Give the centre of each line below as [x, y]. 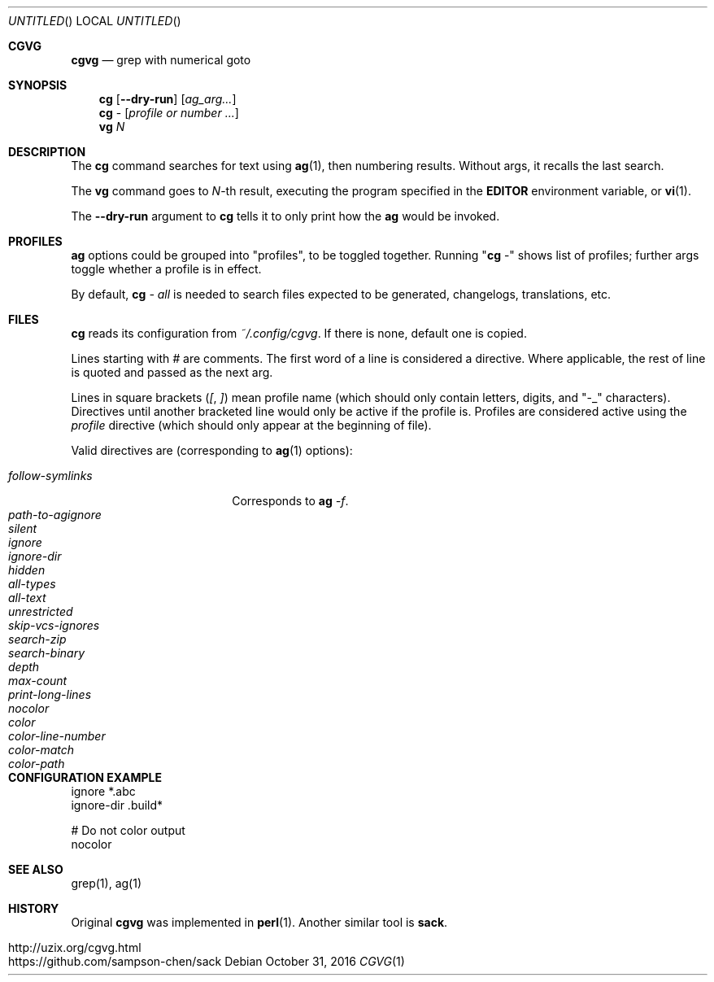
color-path [37, 764]
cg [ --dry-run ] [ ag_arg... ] [168, 99]
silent [23, 528]
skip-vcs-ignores [54, 625]
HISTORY [34, 908]
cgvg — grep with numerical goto [161, 60]
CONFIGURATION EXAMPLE [85, 777]
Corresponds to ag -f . [290, 501]
